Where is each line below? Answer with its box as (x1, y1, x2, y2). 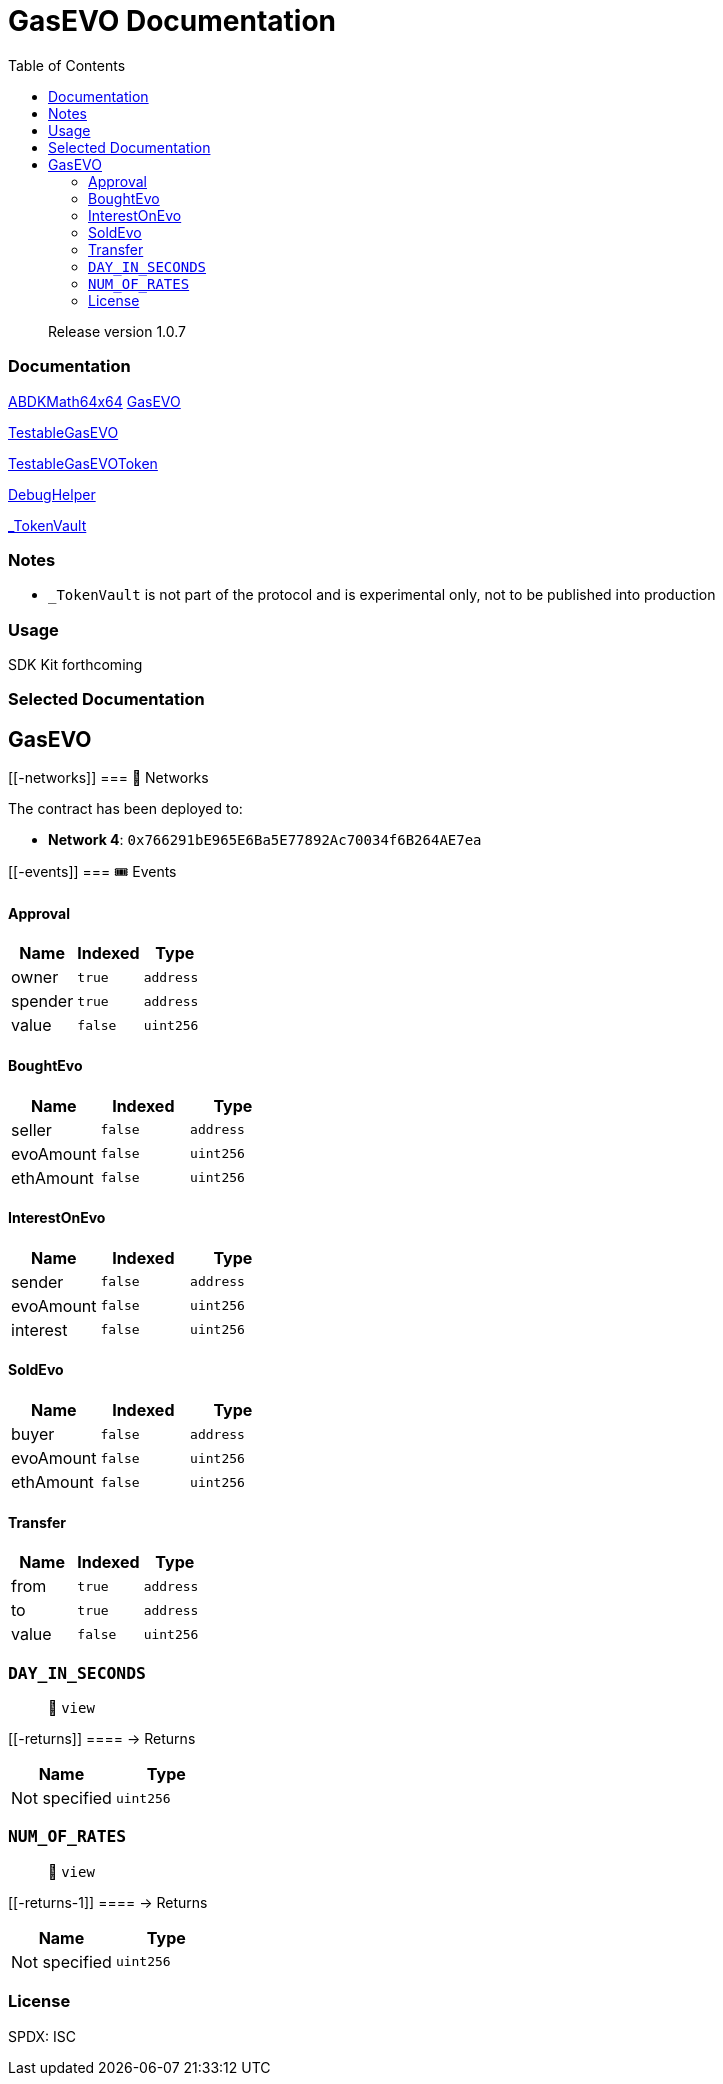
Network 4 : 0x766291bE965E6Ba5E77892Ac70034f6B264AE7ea (48, 831, 482, 849)
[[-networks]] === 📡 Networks (8, 769, 209, 787)
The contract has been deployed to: (8, 800, 243, 818)
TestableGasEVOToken (8, 454, 158, 472)
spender (11, 991, 74, 1012)
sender (11, 1271, 64, 1292)
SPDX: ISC (8, 2027, 77, 2045)
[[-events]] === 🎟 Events (8, 863, 177, 881)
